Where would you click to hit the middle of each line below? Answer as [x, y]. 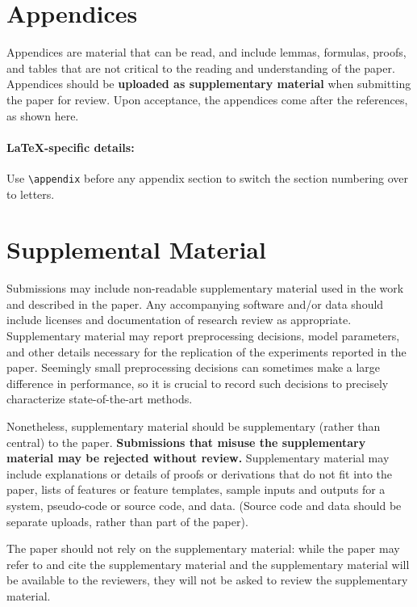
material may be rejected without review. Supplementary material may [198, 458]
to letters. [31, 194]
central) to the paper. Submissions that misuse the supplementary [186, 442]
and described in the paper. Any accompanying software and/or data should [195, 303]
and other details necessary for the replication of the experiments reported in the [206, 351]
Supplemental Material [136, 249]
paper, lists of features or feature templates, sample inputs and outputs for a [196, 489]
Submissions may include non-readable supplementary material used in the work [205, 288]
